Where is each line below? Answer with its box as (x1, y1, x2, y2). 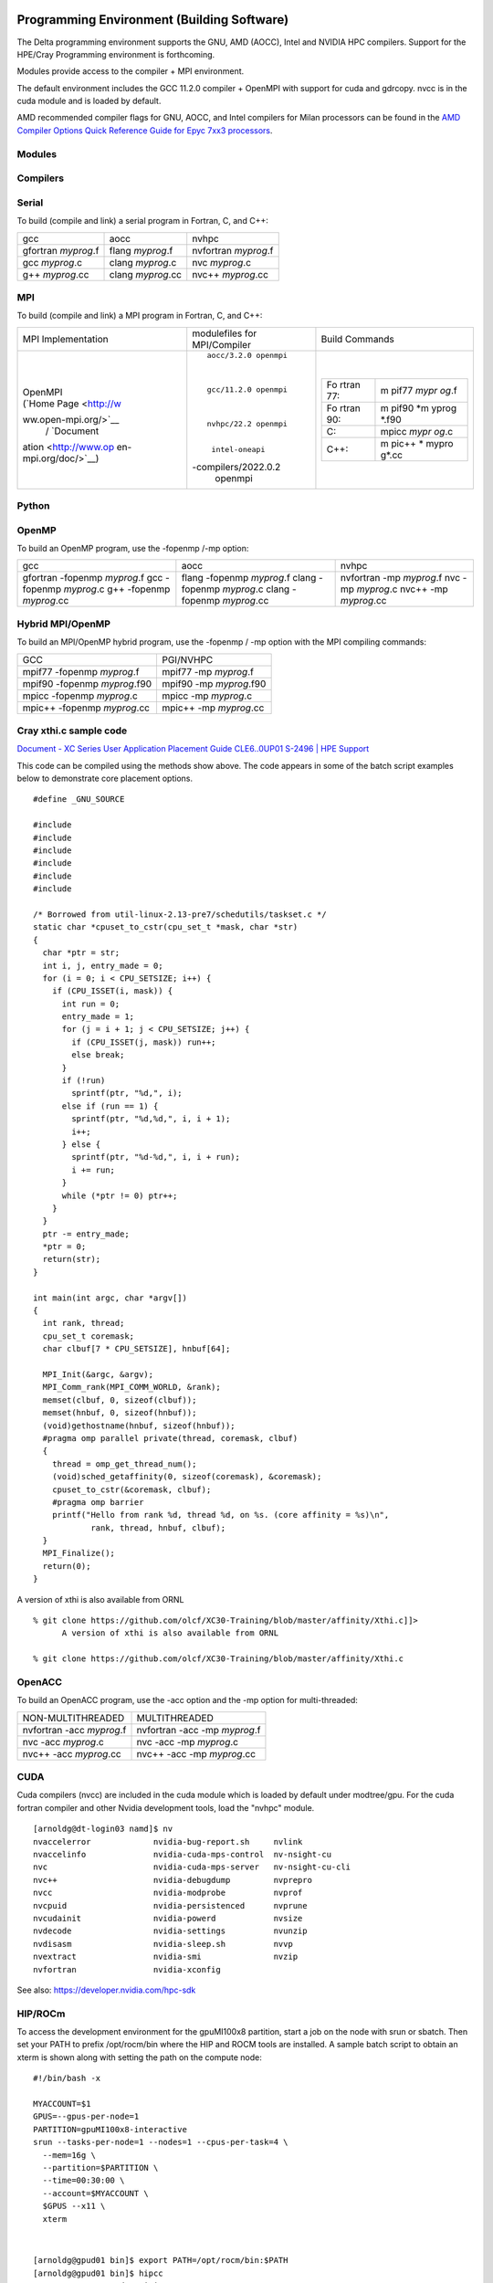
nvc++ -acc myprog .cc (22, 1747, 122, 1760)
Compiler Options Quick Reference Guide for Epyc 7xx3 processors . (16, 124, 273, 136)
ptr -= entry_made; (42, 1228, 130, 1239)
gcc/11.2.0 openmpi (206, 384, 288, 395)
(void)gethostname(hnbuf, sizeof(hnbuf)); (42, 1420, 236, 1431)
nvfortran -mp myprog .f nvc (340, 572, 461, 584)
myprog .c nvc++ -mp (356, 583, 449, 595)
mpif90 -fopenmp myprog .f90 (22, 677, 152, 689)
